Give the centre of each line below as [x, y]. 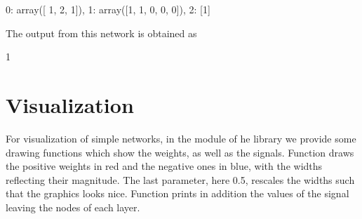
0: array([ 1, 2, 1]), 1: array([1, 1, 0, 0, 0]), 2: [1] [108, 9]
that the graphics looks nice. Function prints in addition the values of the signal [177, 193]
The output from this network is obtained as [101, 33]
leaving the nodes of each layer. [73, 207]
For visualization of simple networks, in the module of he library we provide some [181, 138]
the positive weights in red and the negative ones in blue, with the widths [164, 166]
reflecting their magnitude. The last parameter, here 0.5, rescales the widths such [180, 179]
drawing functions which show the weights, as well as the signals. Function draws [180, 152]
